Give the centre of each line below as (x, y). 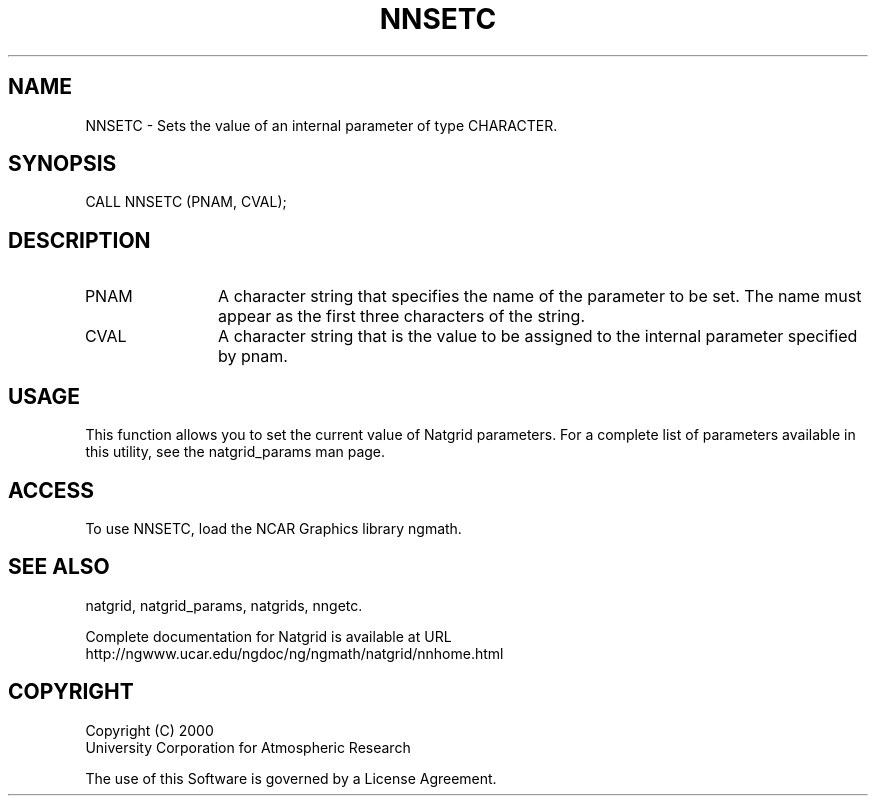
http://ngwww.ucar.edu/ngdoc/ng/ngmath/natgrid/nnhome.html (294, 653)
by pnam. (253, 356)
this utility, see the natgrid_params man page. (235, 452)
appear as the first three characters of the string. (401, 316)
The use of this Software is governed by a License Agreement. (291, 778)
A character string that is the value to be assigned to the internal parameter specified (538, 336)
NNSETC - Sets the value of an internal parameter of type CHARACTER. (321, 125)
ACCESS (51, 490)
